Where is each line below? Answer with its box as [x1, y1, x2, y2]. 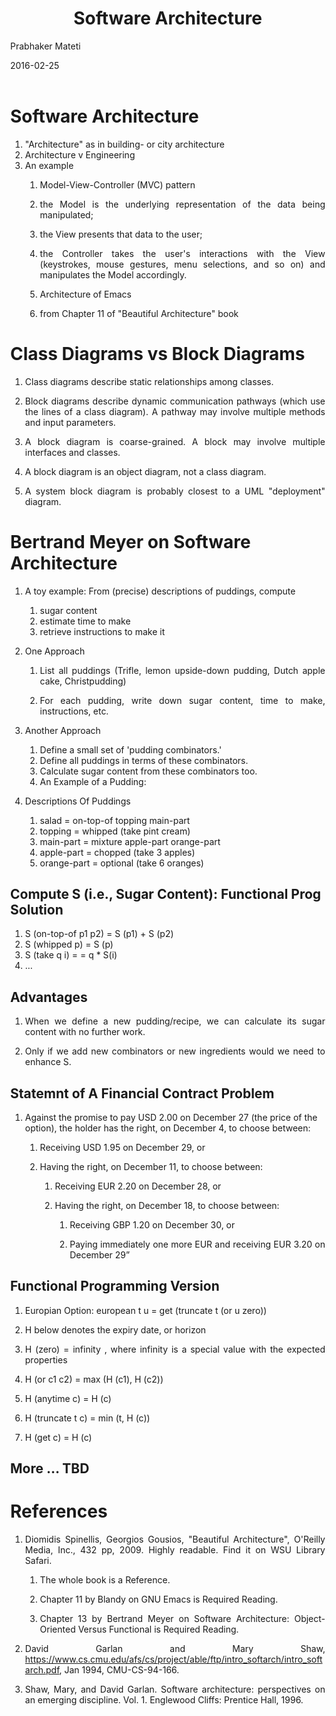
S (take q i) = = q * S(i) [24, 949, 118, 961]
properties [24, 1353, 68, 1366]
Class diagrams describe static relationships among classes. [24, 375, 274, 387]
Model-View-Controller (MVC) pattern [39, 178, 196, 191]
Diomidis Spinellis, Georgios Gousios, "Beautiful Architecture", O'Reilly [24, 1533, 326, 1546]
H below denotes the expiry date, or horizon [24, 1323, 207, 1336]
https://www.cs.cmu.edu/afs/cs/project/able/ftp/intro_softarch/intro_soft [24, 1653, 323, 1666]
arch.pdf [24, 1664, 60, 1676]
